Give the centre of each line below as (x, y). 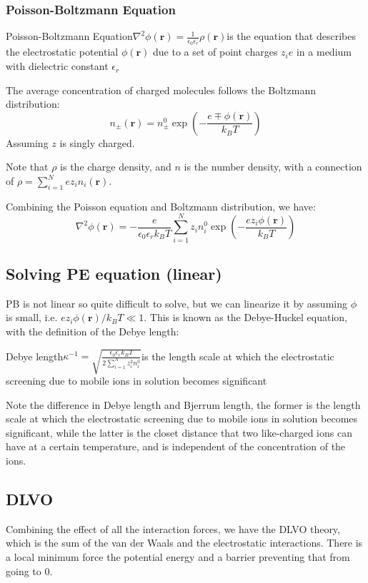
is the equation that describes (291, 36)
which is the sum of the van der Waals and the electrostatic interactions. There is (184, 543)
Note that (27, 167)
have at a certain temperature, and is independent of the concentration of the (176, 446)
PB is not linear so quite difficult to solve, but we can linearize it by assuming (176, 303)
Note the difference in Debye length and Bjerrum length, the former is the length (183, 404)
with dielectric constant (57, 66)
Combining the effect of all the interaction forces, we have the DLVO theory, (173, 528)
